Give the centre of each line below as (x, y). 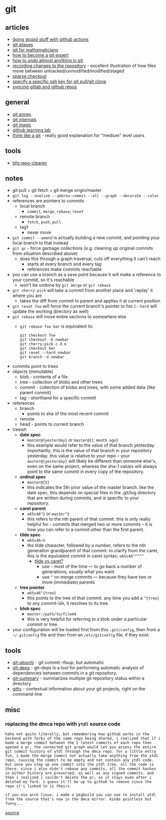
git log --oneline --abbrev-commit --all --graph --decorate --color (86, 196)
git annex (22, 114)
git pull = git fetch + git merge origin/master (57, 190)
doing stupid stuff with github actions (50, 39)
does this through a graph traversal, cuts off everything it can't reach (90, 259)
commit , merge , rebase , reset (55, 211)
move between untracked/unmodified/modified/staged (68, 71)
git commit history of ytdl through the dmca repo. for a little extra (81, 751)
